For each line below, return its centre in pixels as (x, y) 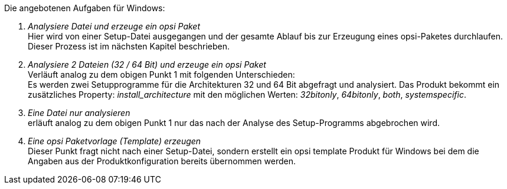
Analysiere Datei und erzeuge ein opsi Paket (114, 26)
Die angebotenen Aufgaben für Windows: (85, 8)
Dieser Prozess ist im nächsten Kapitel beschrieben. (129, 46)
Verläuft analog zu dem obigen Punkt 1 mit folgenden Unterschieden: (161, 74)
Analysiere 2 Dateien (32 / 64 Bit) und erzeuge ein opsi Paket (147, 64)
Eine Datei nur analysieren (79, 113)
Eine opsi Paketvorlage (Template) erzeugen (115, 141)
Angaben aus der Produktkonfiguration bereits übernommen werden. (162, 161)
